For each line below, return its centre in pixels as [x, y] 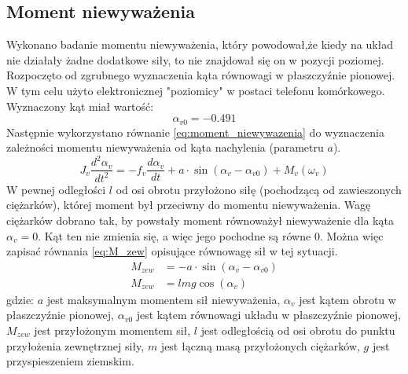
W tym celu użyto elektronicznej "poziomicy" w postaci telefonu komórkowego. [196, 90]
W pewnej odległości [56, 189]
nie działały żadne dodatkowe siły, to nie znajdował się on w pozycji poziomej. [195, 59]
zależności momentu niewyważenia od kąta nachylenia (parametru [165, 147]
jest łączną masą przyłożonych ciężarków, [260, 345]
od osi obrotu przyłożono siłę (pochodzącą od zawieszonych [259, 189]
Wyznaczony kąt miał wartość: [80, 106]
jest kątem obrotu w [347, 299]
